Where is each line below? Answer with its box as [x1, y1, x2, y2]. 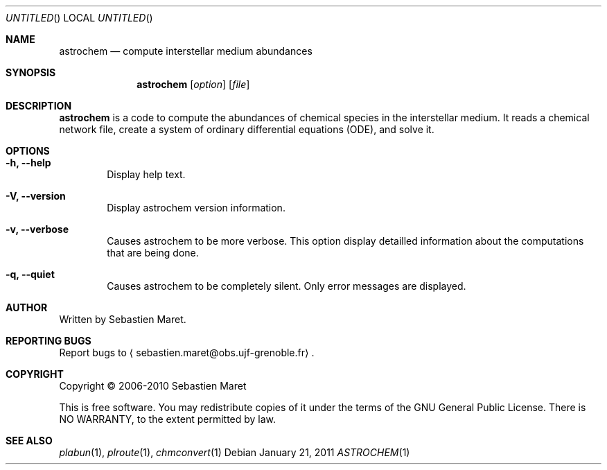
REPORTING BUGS [6, 335, 91, 347]
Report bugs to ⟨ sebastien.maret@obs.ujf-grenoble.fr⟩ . [59, 347, 315, 358]
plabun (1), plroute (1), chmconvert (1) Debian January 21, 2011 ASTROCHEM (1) [59, 446, 410, 458]
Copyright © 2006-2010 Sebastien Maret [59, 380, 247, 392]
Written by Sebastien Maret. [59, 313, 186, 325]
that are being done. [107, 247, 199, 259]
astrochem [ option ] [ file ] [137, 78, 250, 90]
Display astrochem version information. [107, 202, 285, 214]
